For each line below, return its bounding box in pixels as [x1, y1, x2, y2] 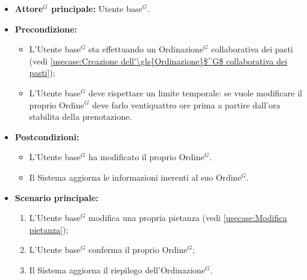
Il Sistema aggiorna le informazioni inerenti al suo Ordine [29, 170, 242, 183]
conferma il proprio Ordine [88, 243, 188, 256]
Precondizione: [14, 22, 77, 35]
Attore [14, 2, 43, 14]
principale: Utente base [51, 2, 142, 14]
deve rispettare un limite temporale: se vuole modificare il [88, 86, 302, 99]
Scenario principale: [14, 191, 99, 204]
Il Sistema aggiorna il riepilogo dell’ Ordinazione [29, 263, 206, 276]
